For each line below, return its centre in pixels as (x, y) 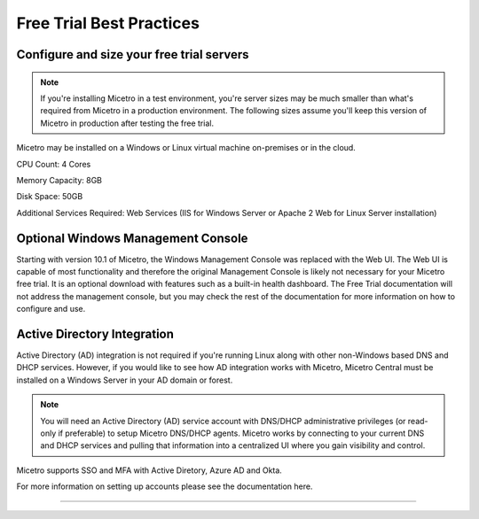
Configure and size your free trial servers (133, 54)
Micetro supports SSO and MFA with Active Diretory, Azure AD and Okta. (149, 470)
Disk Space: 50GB (50, 197)
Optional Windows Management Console (132, 238)
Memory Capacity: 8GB (59, 180)
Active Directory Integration (95, 333)
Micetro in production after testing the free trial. (127, 123)
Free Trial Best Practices (108, 23)
